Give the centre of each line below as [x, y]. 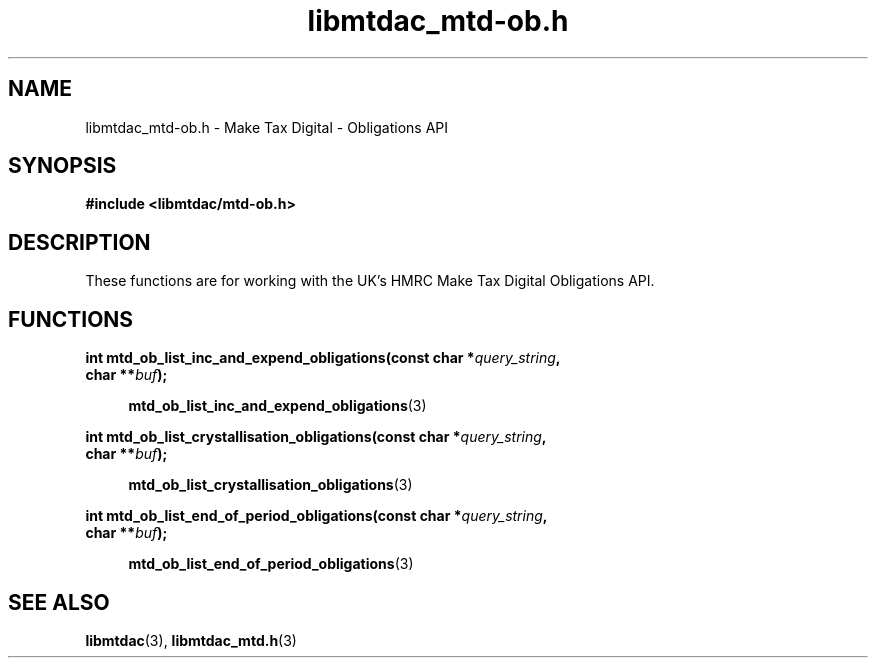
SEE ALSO [59, 602]
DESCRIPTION [79, 242]
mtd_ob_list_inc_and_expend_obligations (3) [277, 406]
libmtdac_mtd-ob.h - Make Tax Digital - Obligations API [266, 127]
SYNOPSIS [62, 166]
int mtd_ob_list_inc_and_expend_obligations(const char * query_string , [323, 358]
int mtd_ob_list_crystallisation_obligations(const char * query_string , [316, 437]
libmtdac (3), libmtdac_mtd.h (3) [191, 640]
